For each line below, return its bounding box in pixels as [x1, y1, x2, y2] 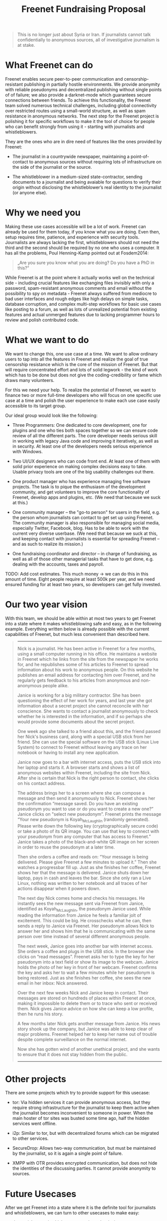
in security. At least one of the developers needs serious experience [12, 443, 153, 449]
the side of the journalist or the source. [12, 164, 92, 170]
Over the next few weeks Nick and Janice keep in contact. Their [17, 989, 149, 995]
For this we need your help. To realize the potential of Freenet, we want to [5, 387, 156, 393]
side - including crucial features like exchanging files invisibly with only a [5, 280, 155, 286]
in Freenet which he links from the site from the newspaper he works [17, 656, 159, 662]
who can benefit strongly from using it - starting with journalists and [5, 123, 145, 130]
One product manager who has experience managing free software [12, 479, 151, 484]
